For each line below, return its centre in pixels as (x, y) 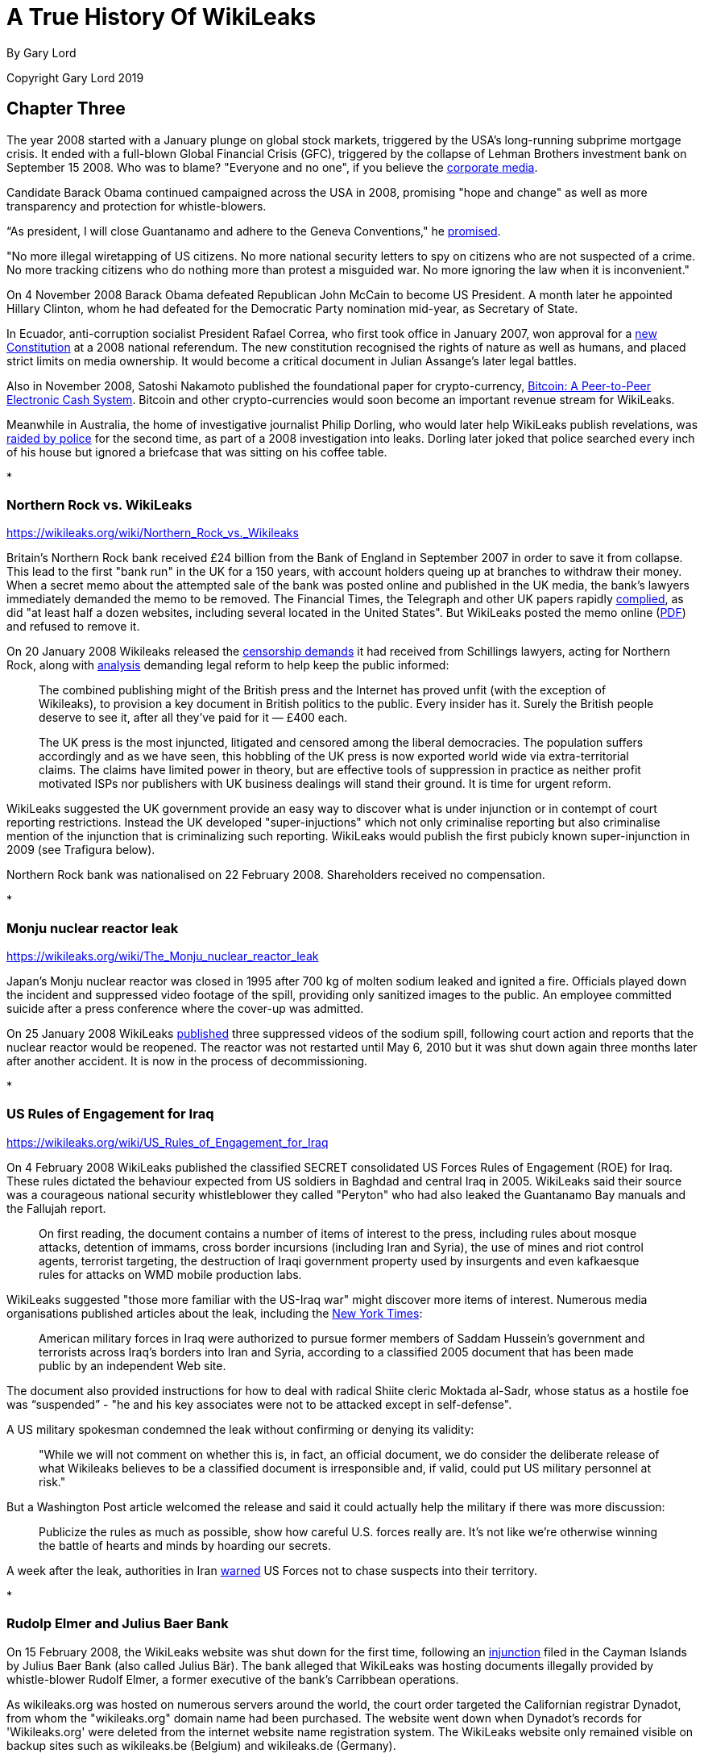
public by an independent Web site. (133, 1365)
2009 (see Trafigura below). (81, 850)
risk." (52, 1481)
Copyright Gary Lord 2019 (75, 77)
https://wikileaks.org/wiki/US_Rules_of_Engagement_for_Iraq (168, 1142)
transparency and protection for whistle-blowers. (137, 206)
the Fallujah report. (56, 1208)
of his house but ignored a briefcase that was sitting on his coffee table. (197, 452)
